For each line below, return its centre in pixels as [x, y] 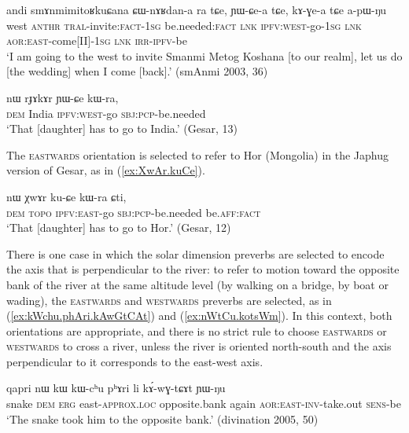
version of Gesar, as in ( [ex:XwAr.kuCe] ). [106, 170]
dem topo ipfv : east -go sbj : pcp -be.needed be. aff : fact [134, 212]
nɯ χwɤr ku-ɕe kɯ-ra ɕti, [66, 196]
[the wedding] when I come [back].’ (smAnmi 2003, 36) [137, 71]
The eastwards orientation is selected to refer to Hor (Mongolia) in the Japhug [198, 154]
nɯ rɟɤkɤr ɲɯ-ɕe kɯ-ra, [63, 97]
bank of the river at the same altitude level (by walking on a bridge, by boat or [197, 284]
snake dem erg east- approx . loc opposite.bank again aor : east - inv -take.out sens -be [204, 404]
